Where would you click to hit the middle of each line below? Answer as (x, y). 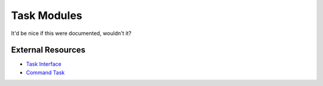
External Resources (48, 50)
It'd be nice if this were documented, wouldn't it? (71, 33)
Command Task (45, 72)
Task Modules (47, 15)
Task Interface (44, 64)
